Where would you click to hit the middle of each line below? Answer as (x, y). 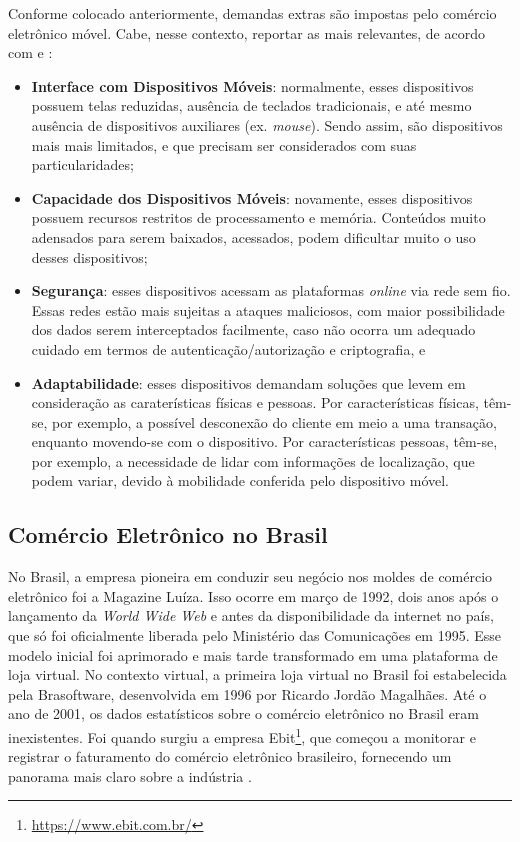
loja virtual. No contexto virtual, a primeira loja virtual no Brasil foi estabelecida (257, 674)
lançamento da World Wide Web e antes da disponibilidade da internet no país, (251, 615)
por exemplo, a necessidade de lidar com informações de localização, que (253, 460)
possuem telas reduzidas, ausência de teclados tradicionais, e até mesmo (251, 105)
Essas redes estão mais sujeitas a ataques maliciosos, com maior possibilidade (268, 309)
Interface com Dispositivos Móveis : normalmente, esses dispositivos (252, 85)
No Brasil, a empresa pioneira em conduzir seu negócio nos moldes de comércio (250, 576)
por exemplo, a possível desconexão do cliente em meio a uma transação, (274, 421)
